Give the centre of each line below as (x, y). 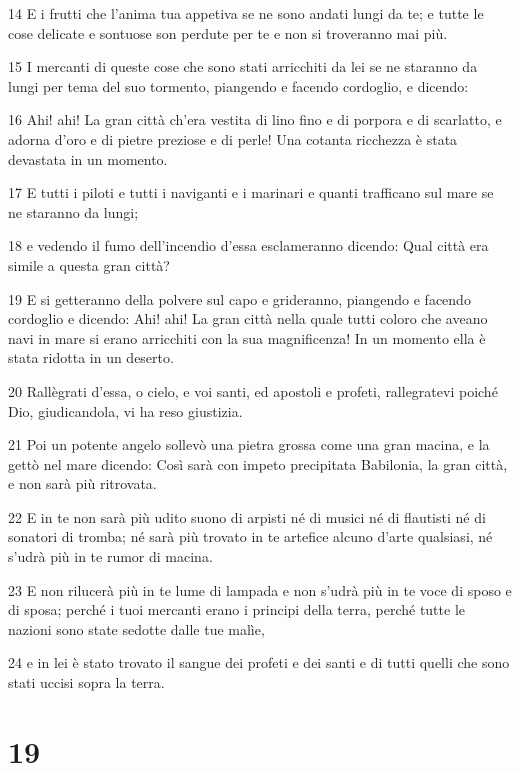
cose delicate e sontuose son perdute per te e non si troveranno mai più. (228, 32)
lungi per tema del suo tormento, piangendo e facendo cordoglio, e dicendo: (238, 85)
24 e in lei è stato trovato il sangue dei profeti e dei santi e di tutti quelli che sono (259, 662)
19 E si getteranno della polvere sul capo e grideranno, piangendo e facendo (239, 298)
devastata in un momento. (88, 158)
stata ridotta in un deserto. (91, 357)
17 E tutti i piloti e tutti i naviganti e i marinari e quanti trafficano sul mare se (251, 192)
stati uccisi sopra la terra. (86, 682)
